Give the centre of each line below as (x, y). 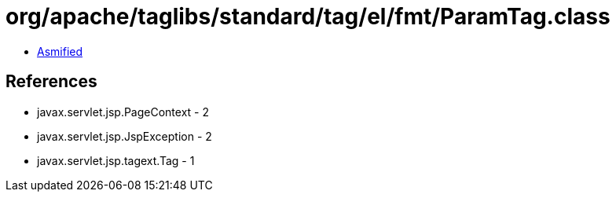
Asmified (60, 51)
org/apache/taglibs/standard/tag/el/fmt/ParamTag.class (308, 16)
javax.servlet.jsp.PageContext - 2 (123, 112)
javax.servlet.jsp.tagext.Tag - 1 (116, 160)
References (51, 82)
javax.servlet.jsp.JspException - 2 (125, 136)
